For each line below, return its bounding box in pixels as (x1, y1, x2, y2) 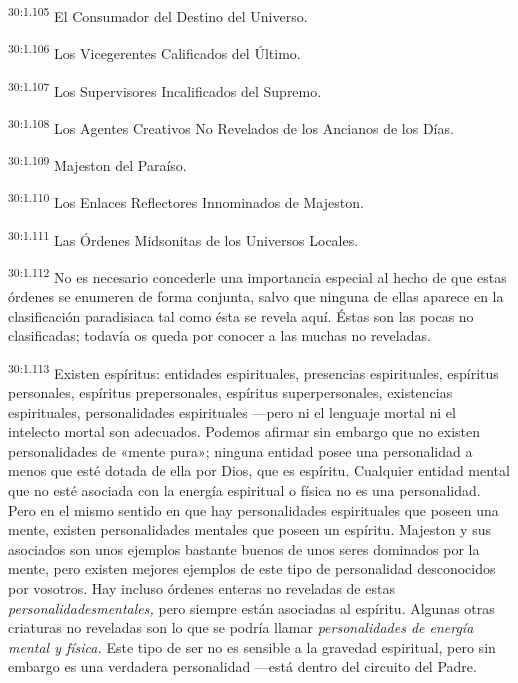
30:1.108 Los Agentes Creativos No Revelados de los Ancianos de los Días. (8, 114, 454, 138)
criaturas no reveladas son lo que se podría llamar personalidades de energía (8, 617, 474, 638)
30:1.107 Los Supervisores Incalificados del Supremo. (8, 77, 322, 101)
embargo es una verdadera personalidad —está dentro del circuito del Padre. (8, 656, 477, 677)
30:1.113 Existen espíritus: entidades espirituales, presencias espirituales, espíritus (8, 359, 499, 383)
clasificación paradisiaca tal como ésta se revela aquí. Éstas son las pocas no (8, 305, 474, 326)
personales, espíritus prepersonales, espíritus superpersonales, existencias (8, 382, 453, 403)
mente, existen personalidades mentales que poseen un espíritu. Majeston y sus (8, 519, 491, 540)
